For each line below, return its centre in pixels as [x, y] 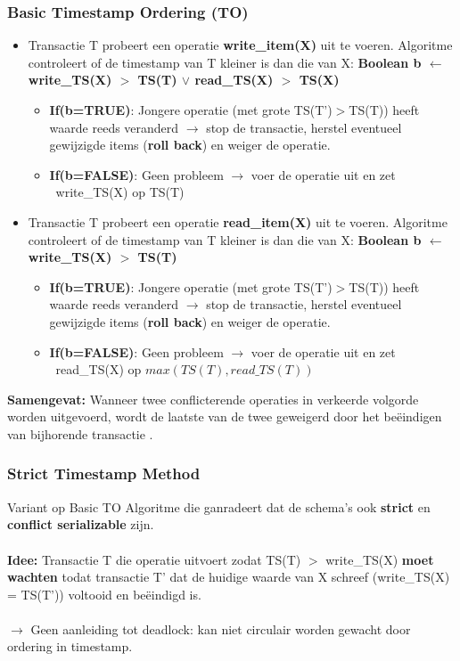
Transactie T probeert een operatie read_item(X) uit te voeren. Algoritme [238, 221]
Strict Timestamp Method [104, 473]
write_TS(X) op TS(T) [120, 192]
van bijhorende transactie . [80, 433]
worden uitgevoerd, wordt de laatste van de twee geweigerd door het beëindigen [225, 416]
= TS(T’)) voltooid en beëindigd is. [104, 594]
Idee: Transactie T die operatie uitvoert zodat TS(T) [154, 559]
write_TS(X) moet [380, 559]
